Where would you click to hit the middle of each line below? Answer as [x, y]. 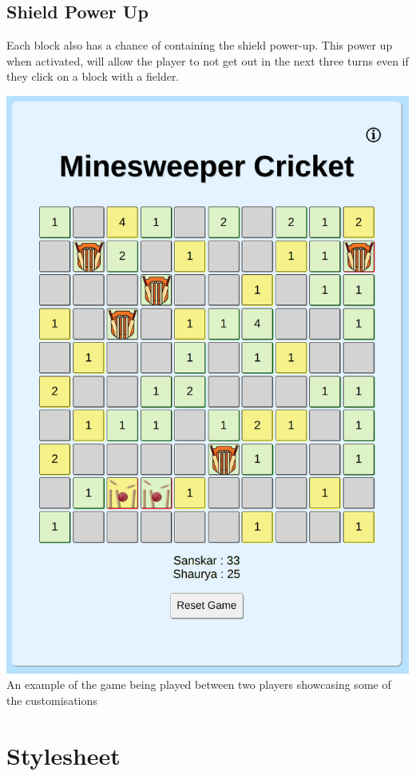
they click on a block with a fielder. [93, 76]
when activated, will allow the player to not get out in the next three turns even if [208, 60]
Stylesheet [63, 755]
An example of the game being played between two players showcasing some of [199, 684]
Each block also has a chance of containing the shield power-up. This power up [200, 45]
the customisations [52, 700]
